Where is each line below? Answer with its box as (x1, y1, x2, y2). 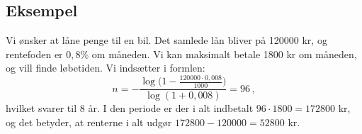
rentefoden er (6, 46, 63, 61)
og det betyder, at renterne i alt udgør (6, 114, 172, 129)
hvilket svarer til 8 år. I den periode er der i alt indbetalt (6, 101, 254, 116)
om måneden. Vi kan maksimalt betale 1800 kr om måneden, (91, 46, 357, 61)
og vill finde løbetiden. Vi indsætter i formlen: (6, 60, 205, 75)
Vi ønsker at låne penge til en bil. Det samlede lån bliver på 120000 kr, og (6, 33, 327, 48)
